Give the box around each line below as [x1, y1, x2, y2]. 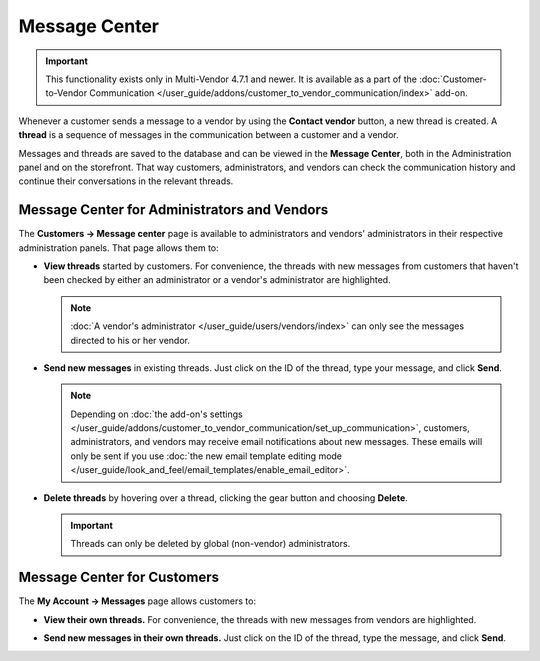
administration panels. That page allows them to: [18, 241, 219, 254]
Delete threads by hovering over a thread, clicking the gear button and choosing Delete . [43, 491, 409, 504]
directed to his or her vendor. [70, 334, 190, 346]
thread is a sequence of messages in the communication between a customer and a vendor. [18, 129, 399, 141]
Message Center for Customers [18, 569, 220, 586]
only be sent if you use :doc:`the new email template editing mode [70, 450, 343, 462]
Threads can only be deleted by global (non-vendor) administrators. [70, 538, 351, 550]
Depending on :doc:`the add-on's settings [70, 408, 244, 420]
